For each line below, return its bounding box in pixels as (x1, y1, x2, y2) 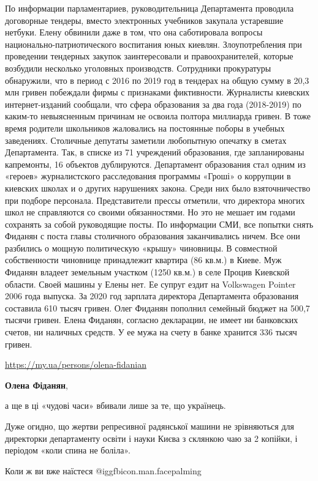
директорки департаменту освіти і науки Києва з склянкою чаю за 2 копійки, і (5, 431, 298, 444)
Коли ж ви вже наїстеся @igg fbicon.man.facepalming (5, 464, 202, 477)
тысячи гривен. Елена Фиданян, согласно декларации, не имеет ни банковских (5, 313, 298, 326)
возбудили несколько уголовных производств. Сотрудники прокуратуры (5, 61, 271, 74)
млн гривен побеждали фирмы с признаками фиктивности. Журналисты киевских (5, 86, 309, 99)
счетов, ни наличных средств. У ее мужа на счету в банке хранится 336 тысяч (5, 326, 297, 338)
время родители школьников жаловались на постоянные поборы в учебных (5, 121, 285, 134)
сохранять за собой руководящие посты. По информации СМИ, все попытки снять (5, 217, 314, 230)
